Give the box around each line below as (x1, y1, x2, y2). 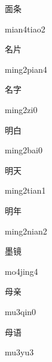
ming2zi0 (5, 103, 38, 115)
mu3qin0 (5, 305, 36, 318)
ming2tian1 (5, 184, 46, 197)
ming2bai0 (5, 144, 43, 156)
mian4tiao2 (5, 22, 45, 35)
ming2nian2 (5, 224, 47, 237)
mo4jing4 (5, 265, 38, 277)
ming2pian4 (5, 63, 47, 75)
